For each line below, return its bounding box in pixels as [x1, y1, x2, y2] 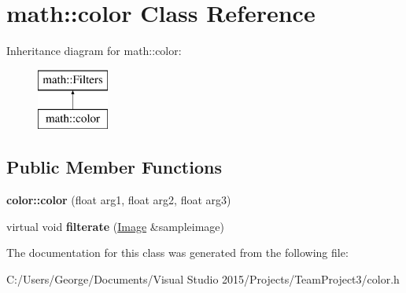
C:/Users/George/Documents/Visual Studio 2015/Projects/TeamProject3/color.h [6, 270, 400, 287]
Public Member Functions [6, 155, 222, 179]
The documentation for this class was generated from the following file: [6, 244, 349, 261]
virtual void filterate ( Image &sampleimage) [6, 218, 224, 234]
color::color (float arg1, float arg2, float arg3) [6, 192, 231, 208]
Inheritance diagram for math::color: [6, 42, 182, 59]
